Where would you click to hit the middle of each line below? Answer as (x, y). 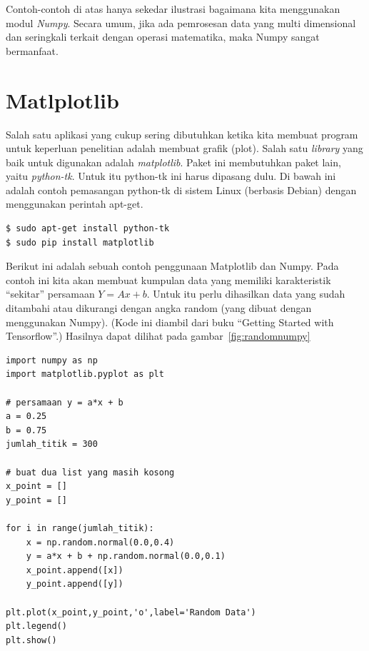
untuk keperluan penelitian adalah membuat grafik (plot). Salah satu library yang (184, 148)
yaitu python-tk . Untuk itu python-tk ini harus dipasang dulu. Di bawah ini (171, 176)
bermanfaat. (32, 50)
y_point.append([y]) (75, 584)
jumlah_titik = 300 (52, 444)
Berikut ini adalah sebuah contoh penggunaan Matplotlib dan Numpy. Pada (172, 266)
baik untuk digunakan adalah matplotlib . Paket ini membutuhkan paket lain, (173, 162)
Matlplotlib (62, 100)
